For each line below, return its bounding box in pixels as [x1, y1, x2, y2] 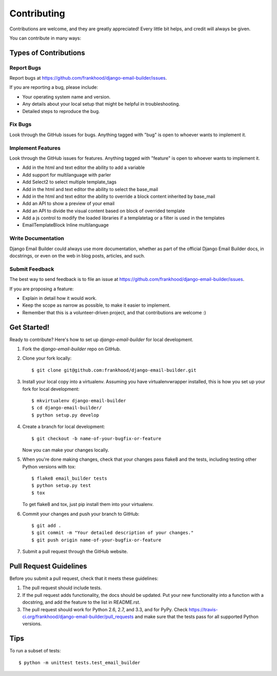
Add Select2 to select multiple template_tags [22, 179, 117, 185]
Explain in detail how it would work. [22, 295, 97, 301]
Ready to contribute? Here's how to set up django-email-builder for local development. [9, 336, 193, 343]
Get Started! [9, 323, 50, 331]
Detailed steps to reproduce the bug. [22, 108, 100, 114]
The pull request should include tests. [22, 585, 102, 591]
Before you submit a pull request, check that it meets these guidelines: [9, 575, 159, 581]
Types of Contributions [9, 48, 85, 57]
